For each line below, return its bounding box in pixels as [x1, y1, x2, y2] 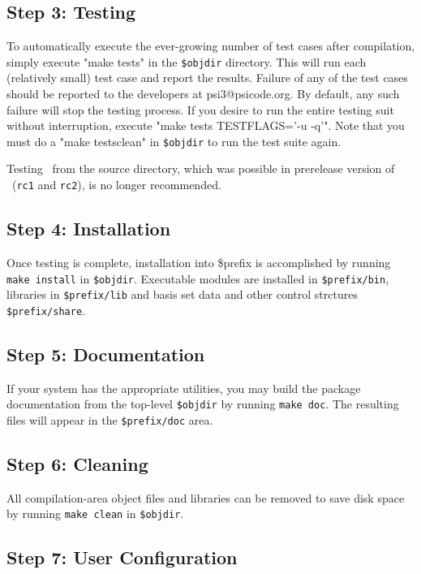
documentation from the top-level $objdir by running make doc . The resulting [6, 395, 399, 412]
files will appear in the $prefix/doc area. [6, 411, 213, 428]
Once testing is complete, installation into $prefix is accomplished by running [6, 253, 391, 270]
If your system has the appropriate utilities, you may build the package [6, 379, 361, 396]
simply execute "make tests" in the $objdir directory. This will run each [6, 53, 367, 70]
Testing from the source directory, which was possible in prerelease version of [6, 160, 395, 177]
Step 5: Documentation [6, 341, 205, 366]
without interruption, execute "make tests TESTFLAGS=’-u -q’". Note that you [6, 117, 405, 134]
